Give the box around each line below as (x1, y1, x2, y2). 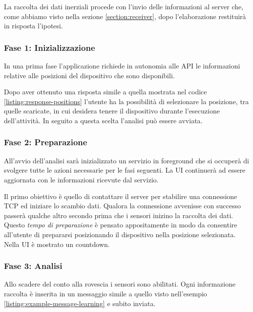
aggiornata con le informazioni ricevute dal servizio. (4, 174, 159, 184)
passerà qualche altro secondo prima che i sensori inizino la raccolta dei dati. (4, 210, 233, 220)
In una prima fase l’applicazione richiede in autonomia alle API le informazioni (4, 61, 240, 70)
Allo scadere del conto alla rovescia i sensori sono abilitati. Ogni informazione (4, 279, 236, 289)
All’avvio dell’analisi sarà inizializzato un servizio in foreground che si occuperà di (4, 155, 249, 165)
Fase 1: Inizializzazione (4, 41, 95, 53)
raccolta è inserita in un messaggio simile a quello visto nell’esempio (4, 288, 207, 298)
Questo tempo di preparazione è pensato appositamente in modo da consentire (4, 220, 237, 230)
